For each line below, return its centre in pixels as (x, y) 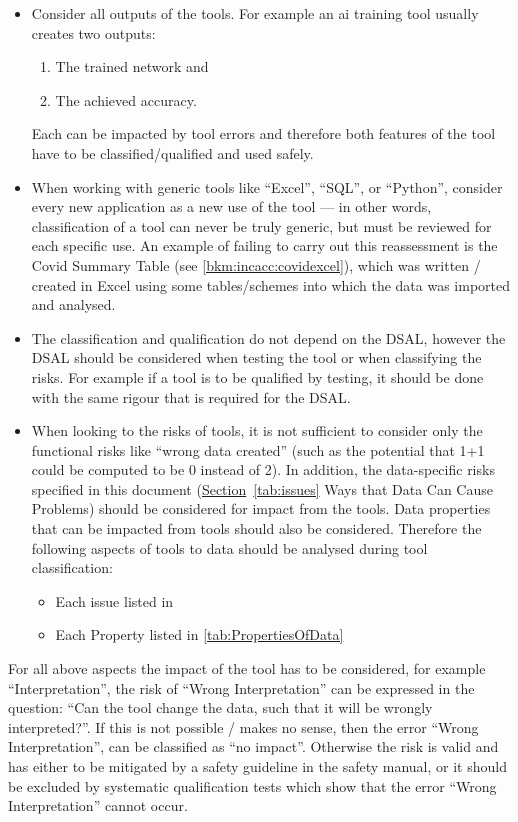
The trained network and (132, 66)
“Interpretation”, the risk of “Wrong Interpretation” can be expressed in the (241, 687)
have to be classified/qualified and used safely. (172, 152)
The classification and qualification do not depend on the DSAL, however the (268, 337)
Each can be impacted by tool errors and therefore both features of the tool (263, 133)
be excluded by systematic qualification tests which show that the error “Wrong (252, 785)
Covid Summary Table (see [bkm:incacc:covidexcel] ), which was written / (256, 264)
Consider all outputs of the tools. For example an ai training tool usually (255, 13)
